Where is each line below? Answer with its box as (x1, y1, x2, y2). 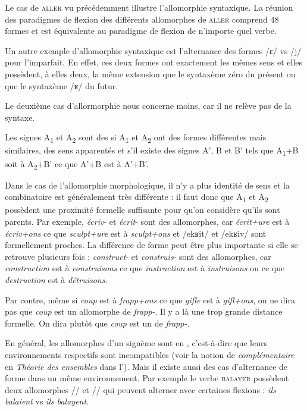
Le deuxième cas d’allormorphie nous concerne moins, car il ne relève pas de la (5, 99, 292, 112)
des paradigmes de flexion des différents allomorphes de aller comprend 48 (5, 12, 279, 25)
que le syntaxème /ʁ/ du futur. (5, 79, 118, 92)
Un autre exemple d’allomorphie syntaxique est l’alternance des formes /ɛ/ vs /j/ (5, 44, 302, 57)
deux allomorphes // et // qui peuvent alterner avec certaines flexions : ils (5, 383, 276, 396)
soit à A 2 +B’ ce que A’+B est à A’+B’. (5, 157, 149, 171)
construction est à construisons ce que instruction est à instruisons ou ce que (5, 262, 285, 274)
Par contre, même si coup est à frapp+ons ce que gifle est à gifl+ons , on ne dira (5, 293, 295, 306)
